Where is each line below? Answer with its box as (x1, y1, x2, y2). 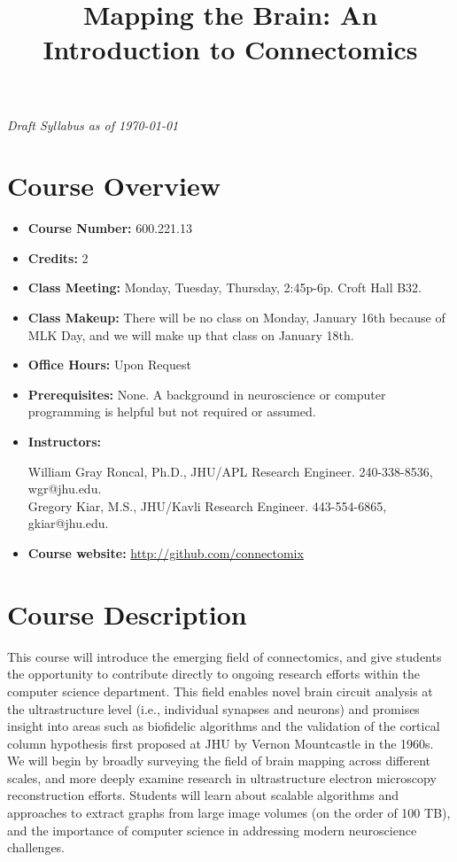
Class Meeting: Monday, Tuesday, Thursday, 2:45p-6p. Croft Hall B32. (27, 278, 422, 297)
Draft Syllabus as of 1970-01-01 (7, 115, 179, 134)
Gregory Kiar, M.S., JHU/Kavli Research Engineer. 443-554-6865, (27, 496, 387, 515)
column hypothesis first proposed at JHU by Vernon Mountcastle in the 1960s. (7, 734, 434, 752)
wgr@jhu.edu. (27, 479, 102, 498)
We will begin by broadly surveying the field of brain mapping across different (7, 751, 431, 770)
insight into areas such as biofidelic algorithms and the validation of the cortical (7, 717, 440, 735)
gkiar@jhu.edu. (27, 514, 109, 532)
